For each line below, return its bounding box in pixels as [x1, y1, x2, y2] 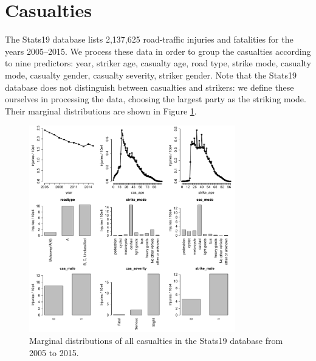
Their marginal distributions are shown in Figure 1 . [5, 104, 197, 117]
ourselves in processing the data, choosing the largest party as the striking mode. [5, 93, 306, 105]
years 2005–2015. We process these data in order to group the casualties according [5, 44, 311, 57]
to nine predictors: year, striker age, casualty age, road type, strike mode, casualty [5, 57, 311, 69]
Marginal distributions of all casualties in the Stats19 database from [29, 334, 283, 347]
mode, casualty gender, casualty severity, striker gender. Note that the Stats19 [5, 68, 297, 81]
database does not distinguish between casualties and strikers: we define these [5, 80, 294, 93]
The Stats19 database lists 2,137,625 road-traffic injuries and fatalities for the [5, 33, 294, 46]
